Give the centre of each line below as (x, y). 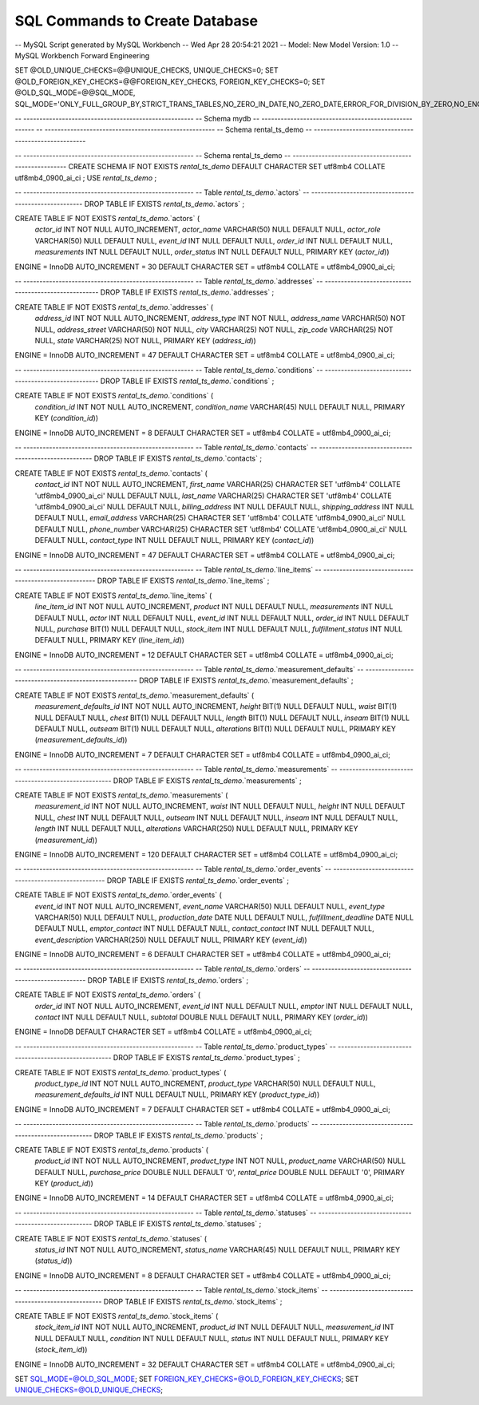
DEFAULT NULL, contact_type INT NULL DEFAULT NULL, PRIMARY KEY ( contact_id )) (174, 540)
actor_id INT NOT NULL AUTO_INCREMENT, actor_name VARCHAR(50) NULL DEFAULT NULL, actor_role (208, 230)
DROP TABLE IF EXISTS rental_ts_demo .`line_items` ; (183, 581)
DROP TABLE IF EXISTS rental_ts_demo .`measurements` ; (208, 780)
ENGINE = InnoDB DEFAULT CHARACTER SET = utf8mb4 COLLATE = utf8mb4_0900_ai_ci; (163, 1032)
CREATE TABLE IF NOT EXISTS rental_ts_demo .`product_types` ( (121, 1072)
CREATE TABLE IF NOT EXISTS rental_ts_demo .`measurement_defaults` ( (135, 695)
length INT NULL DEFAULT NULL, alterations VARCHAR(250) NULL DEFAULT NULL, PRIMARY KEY (196, 829)
